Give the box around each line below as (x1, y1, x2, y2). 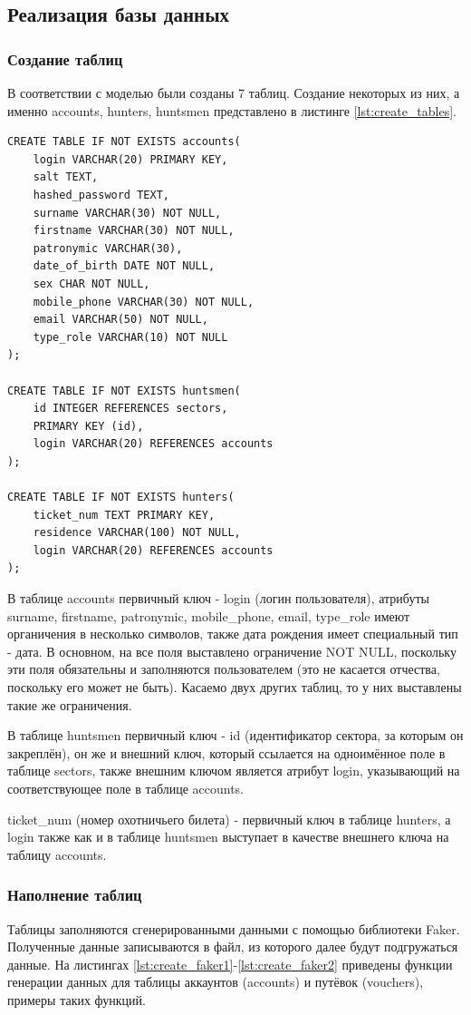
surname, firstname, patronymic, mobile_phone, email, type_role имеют (7, 606, 410, 625)
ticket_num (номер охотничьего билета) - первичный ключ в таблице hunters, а (7, 809, 451, 828)
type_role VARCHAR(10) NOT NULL (33, 330, 228, 344)
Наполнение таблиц (7, 883, 142, 906)
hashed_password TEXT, (33, 188, 169, 201)
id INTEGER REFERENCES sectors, (33, 402, 228, 415)
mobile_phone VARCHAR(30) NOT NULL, (33, 295, 255, 308)
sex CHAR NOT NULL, (33, 277, 150, 290)
